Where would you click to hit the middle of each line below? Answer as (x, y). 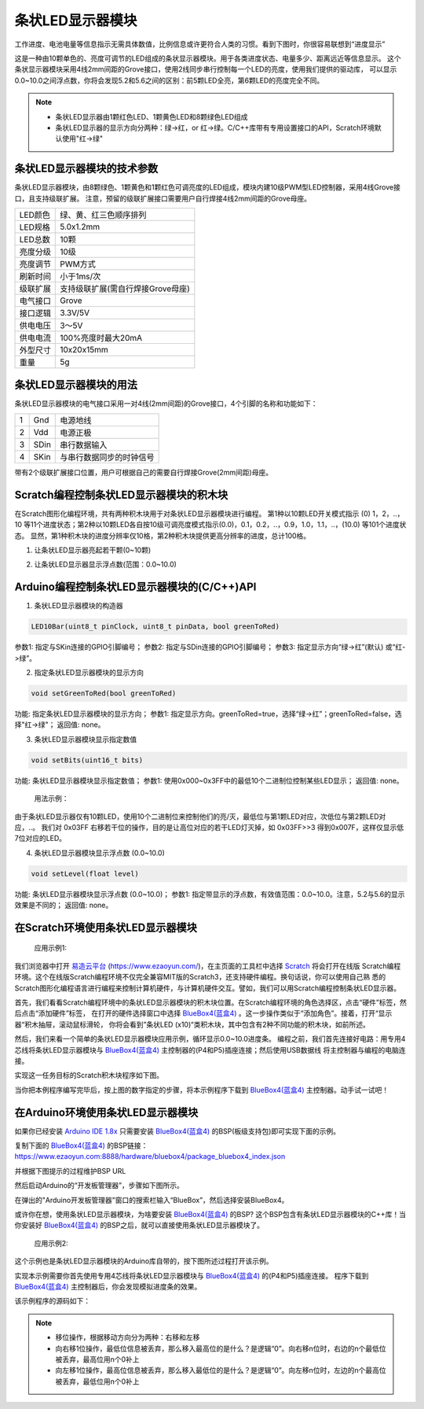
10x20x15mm (84, 349)
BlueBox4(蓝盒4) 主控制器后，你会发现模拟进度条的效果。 (108, 1286)
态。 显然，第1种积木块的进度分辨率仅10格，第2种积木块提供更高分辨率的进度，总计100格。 (163, 536)
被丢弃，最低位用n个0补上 (98, 1381)
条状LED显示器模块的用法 (76, 385)
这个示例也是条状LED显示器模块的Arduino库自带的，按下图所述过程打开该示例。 (144, 1261)
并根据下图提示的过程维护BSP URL (70, 1171)
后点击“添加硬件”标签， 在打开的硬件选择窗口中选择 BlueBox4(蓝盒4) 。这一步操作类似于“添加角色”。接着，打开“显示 (203, 1013)
